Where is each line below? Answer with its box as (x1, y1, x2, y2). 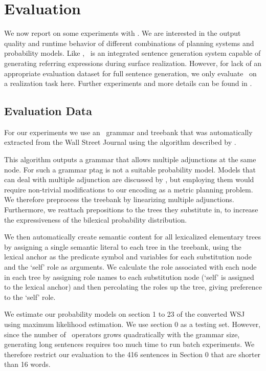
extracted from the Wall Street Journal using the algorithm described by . (4, 137, 236, 147)
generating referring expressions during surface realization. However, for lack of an (4, 57, 262, 68)
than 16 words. (4, 359, 51, 369)
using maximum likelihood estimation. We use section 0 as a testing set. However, (4, 318, 261, 329)
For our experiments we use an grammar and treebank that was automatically (4, 126, 253, 137)
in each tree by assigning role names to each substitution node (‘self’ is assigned (4, 271, 254, 282)
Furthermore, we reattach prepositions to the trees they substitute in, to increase (4, 204, 258, 215)
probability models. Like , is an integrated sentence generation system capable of (4, 48, 261, 58)
